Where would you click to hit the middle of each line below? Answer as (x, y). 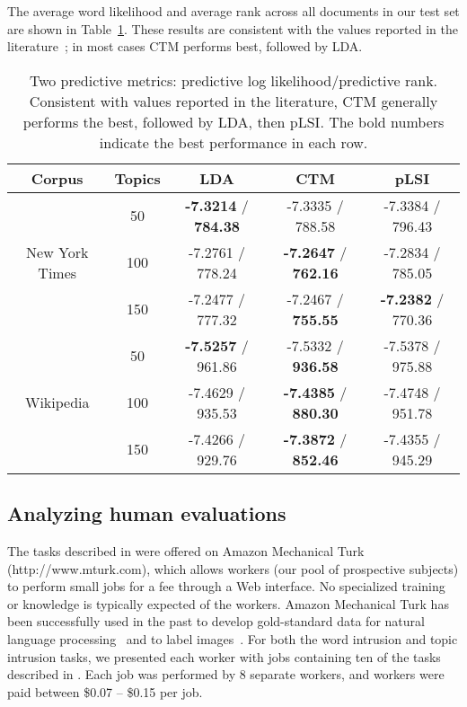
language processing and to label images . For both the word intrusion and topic (233, 638)
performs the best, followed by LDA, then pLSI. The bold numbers (233, 121)
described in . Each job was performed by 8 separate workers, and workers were (226, 674)
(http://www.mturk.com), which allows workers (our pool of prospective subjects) (233, 568)
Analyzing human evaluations (147, 513)
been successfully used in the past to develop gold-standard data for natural (216, 621)
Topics (137, 178)
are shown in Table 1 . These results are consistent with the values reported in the (233, 28)
